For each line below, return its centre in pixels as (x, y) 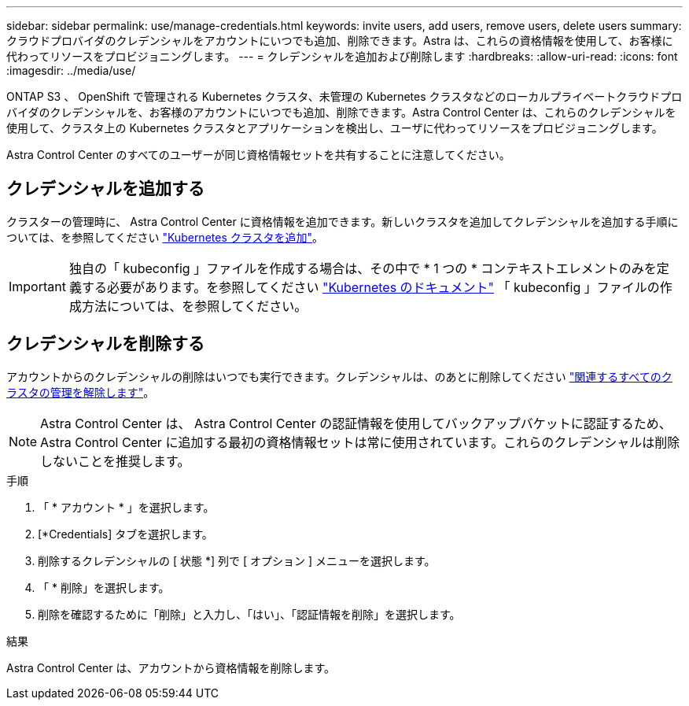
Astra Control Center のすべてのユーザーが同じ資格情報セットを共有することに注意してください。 (258, 155)
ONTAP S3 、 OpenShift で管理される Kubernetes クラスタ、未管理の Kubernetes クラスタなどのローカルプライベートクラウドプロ (344, 96)
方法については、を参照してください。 (194, 306)
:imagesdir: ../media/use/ (71, 70)
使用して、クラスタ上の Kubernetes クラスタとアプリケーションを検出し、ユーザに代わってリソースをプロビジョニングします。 (335, 128)
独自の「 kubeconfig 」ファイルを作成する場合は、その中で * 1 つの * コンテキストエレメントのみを (363, 268)
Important (37, 286)
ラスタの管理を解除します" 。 (81, 392)
